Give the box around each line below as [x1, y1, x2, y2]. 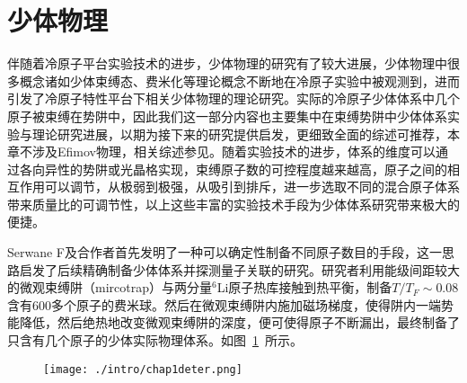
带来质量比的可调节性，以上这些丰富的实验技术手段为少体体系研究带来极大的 [7, 194, 460, 213]
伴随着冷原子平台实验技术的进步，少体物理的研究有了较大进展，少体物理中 [7, 54, 447, 73]
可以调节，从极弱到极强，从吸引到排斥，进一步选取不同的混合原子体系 [44, 177, 460, 196]
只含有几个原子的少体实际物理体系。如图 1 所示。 [7, 331, 303, 350]
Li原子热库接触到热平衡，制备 [216, 278, 392, 297]
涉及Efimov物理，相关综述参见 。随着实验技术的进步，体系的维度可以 [31, 142, 436, 161]
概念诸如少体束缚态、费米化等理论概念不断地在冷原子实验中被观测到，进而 [19, 71, 460, 90]
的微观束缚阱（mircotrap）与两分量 [7, 278, 212, 297]
